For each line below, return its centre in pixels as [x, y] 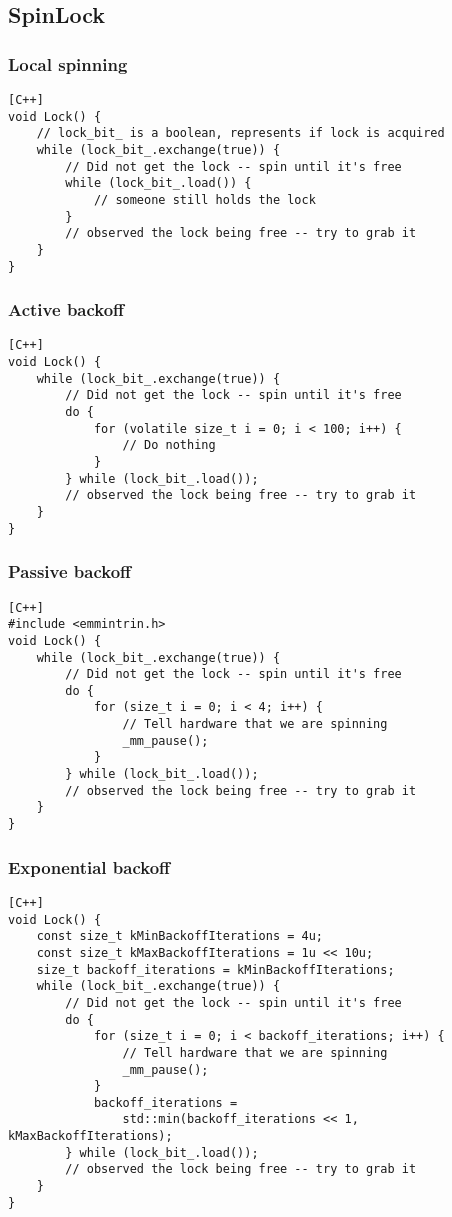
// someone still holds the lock [204, 199]
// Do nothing [169, 445]
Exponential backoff [89, 866]
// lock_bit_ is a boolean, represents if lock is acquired [240, 133]
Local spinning [68, 63]
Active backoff [66, 309]
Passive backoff [70, 571]
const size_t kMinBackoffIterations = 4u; [179, 936]
